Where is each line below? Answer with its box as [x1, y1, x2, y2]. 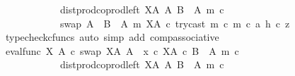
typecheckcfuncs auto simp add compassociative [5, 30, 219, 44]
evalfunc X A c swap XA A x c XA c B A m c [5, 43, 239, 58]
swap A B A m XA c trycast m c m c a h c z [59, 15, 290, 30]
